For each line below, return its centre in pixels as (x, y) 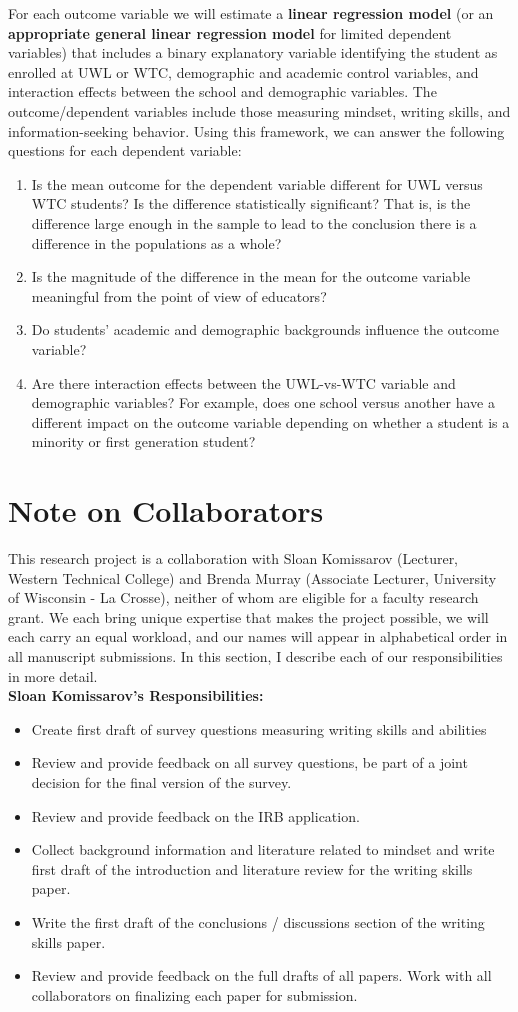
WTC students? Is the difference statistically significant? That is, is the (251, 203)
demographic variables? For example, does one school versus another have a (263, 402)
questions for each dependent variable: (125, 150)
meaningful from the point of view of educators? (179, 295)
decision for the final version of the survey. (161, 781)
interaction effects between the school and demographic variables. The (222, 91)
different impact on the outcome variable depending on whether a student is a (270, 421)
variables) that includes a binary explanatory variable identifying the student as (253, 52)
